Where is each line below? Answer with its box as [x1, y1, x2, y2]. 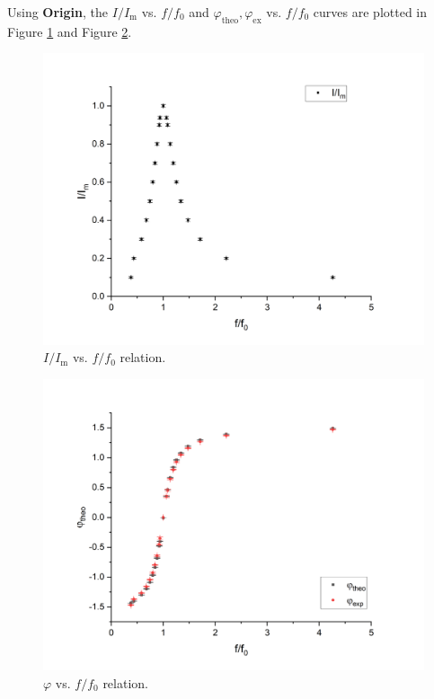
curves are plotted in [313, 3, 428, 21]
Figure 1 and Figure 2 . [7, 22, 132, 40]
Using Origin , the [7, 3, 109, 21]
